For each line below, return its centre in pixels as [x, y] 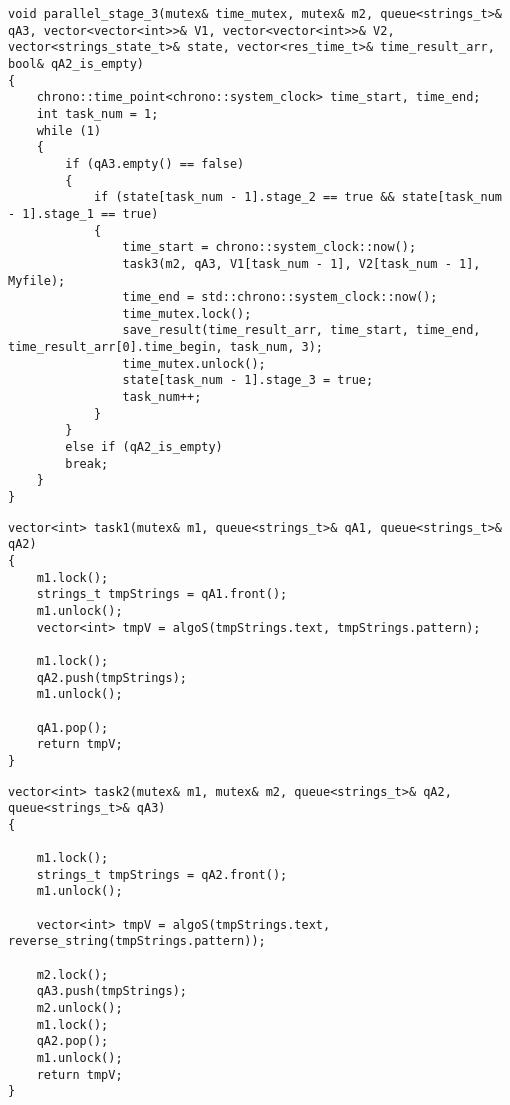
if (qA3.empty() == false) [155, 163]
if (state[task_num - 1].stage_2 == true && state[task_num [297, 197]
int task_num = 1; [97, 113]
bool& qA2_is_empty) [76, 63]
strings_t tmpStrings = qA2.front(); [162, 874]
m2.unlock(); [79, 1008]
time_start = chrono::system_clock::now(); [269, 247]
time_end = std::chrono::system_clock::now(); [280, 297]
